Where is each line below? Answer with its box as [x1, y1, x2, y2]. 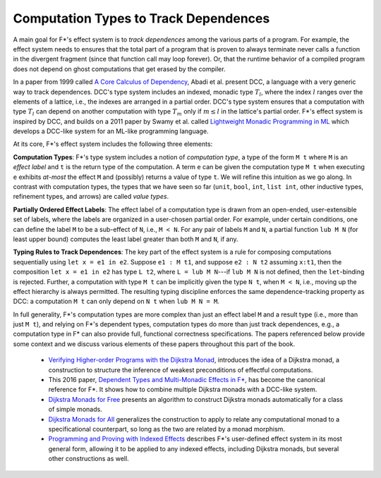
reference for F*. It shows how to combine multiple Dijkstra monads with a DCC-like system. [48, 385, 317, 394]
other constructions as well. [48, 455, 130, 463]
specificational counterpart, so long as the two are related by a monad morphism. [48, 425, 286, 433]
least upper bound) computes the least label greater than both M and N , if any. [13, 235, 239, 243]
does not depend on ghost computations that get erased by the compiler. [13, 64, 226, 73]
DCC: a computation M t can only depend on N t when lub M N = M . [13, 297, 220, 306]
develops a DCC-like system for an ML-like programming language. [13, 127, 209, 135]
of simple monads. [48, 405, 102, 414]
